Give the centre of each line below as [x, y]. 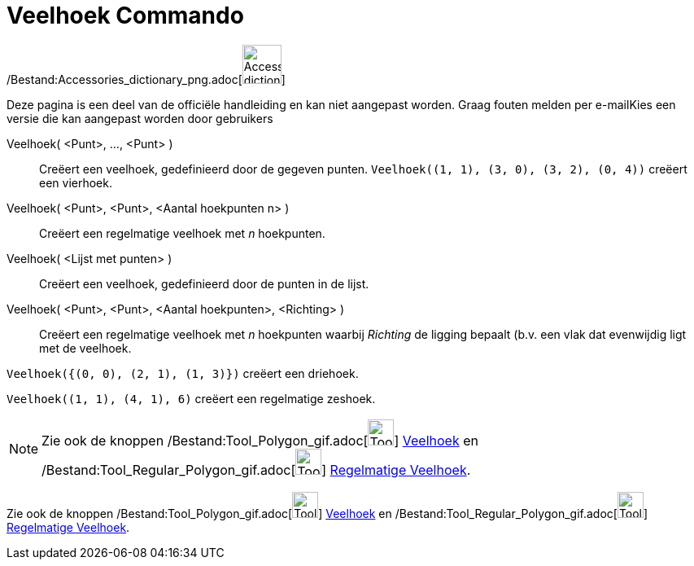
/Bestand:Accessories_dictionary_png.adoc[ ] [146, 79]
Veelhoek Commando [125, 15]
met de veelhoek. [85, 348]
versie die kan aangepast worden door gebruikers [140, 118]
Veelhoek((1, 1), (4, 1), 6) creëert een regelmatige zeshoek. [191, 398]
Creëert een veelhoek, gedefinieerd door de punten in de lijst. [204, 283]
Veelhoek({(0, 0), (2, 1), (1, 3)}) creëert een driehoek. [183, 373]
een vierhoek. [76, 182]
